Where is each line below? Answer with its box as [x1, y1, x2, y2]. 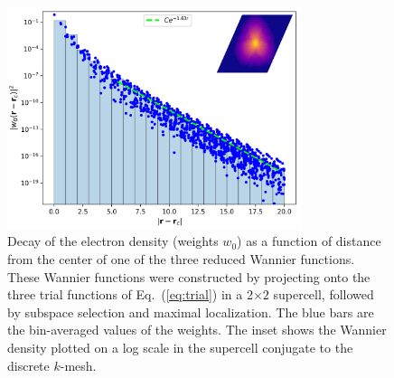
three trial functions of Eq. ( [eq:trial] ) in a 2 [7, 285, 253, 304]
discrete [7, 355, 50, 374]
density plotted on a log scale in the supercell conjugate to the [7, 337, 353, 356]
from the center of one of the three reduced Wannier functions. [7, 249, 355, 268]
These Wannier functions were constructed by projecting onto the [7, 267, 371, 286]
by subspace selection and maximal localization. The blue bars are [7, 302, 374, 321]
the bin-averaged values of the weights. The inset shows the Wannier [7, 320, 387, 339]
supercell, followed [273, 285, 374, 304]
